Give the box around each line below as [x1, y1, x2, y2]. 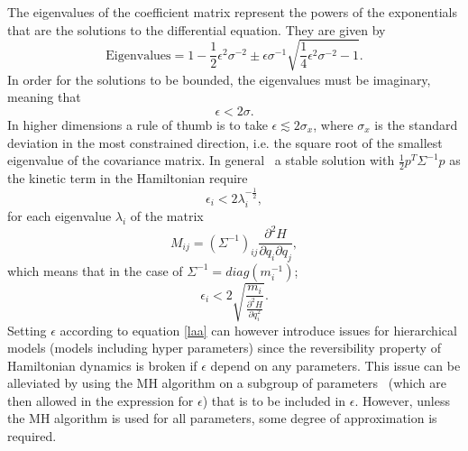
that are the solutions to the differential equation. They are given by [7, 20, 386, 39]
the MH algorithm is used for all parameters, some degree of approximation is [7, 409, 437, 428]
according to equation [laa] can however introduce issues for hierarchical [60, 320, 457, 339]
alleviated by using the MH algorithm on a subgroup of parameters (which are [7, 373, 446, 392]
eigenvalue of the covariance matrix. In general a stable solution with [7, 151, 395, 170]
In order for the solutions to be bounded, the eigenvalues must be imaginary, [7, 69, 431, 88]
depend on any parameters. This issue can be [210, 355, 461, 374]
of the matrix [130, 207, 204, 225]
